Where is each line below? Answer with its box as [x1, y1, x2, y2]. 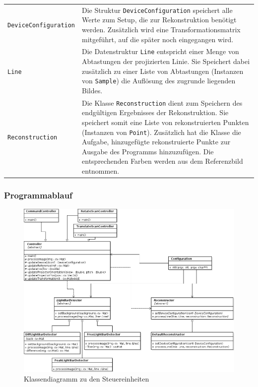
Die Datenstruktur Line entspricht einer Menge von [82, 46, 239, 57]
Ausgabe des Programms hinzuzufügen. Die [82, 146, 214, 156]
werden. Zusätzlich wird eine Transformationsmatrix [82, 24, 241, 34]
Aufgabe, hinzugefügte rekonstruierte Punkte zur [82, 136, 231, 147]
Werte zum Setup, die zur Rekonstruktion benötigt [82, 14, 237, 25]
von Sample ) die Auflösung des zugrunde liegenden [82, 75, 236, 86]
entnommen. [82, 166, 120, 176]
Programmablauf [4, 189, 72, 201]
